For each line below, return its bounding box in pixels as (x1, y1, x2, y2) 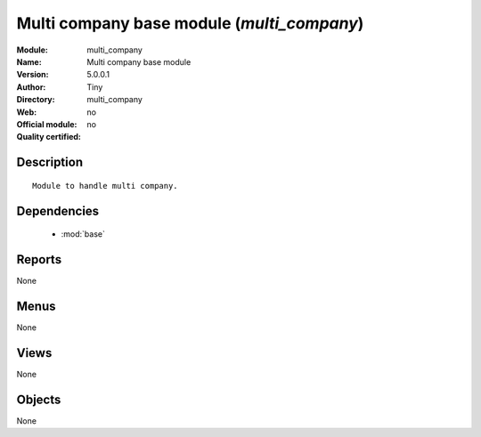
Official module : (16, 118, 77, 129)
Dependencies (16, 203, 100, 218)
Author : (16, 81, 46, 93)
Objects (16, 392, 61, 407)
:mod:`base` (61, 229, 106, 239)
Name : (16, 56, 42, 67)
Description (16, 155, 84, 170)
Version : (16, 69, 49, 80)
